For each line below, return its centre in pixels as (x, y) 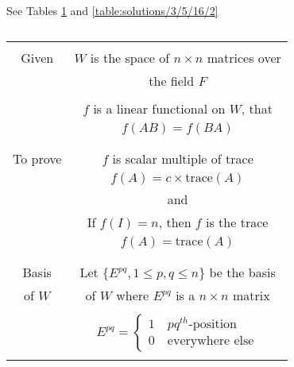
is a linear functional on (159, 108)
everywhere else (211, 340)
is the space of (130, 57)
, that (257, 108)
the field (172, 80)
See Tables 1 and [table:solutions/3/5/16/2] (112, 10)
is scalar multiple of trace (183, 158)
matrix (251, 295)
